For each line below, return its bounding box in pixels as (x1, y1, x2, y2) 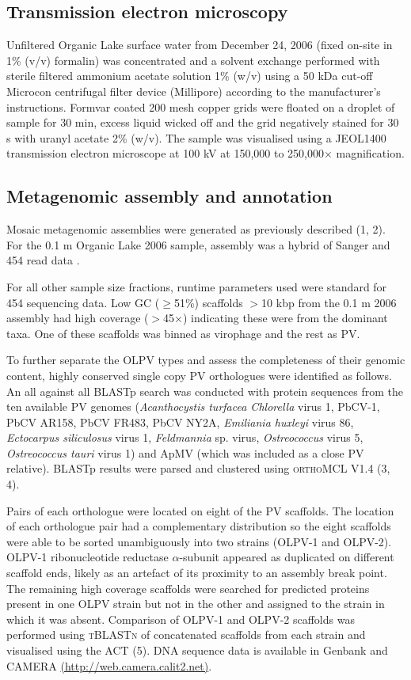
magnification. (336, 145, 405, 161)
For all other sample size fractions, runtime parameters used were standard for (6, 278, 387, 294)
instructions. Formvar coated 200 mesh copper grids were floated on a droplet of (6, 98, 395, 115)
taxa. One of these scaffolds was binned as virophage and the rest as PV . (6, 325, 360, 341)
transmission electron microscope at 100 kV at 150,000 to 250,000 (6, 145, 324, 161)
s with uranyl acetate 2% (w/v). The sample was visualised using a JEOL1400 (6, 129, 386, 146)
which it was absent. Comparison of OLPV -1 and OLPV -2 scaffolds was (6, 610, 355, 627)
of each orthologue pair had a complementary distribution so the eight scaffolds (6, 518, 391, 534)
